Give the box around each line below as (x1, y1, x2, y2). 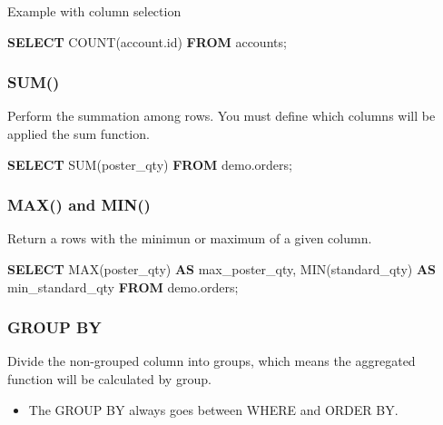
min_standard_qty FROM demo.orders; (7, 277, 239, 296)
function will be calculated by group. (7, 370, 212, 388)
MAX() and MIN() (7, 193, 151, 216)
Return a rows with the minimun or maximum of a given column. (7, 229, 372, 248)
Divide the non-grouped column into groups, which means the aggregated (7, 351, 416, 371)
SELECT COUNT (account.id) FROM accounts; (7, 32, 287, 51)
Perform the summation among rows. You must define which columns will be (7, 106, 436, 125)
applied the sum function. (7, 124, 150, 143)
